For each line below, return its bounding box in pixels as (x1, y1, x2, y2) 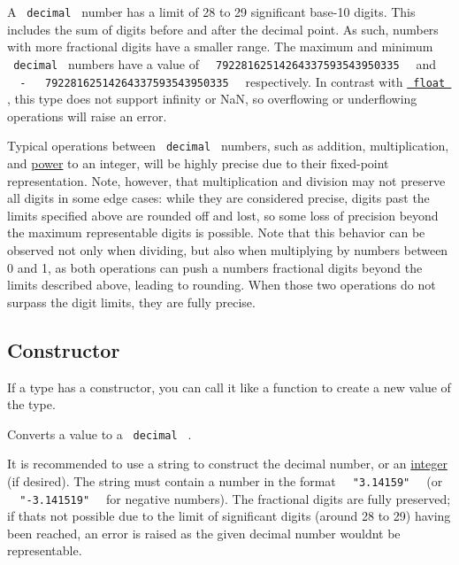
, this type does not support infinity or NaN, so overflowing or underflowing (7, 89, 417, 108)
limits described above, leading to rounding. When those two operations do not (7, 275, 436, 294)
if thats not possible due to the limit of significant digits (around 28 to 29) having (7, 507, 451, 525)
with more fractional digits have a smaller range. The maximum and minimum (7, 37, 433, 56)
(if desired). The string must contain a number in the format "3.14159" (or (7, 471, 443, 490)
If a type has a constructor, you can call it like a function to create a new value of (7, 377, 451, 396)
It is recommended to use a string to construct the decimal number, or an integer (7, 454, 448, 473)
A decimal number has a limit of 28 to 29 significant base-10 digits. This (7, 3, 416, 20)
